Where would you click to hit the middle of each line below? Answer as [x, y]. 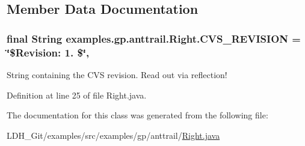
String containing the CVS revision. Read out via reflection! [117, 74]
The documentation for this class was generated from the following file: [137, 115]
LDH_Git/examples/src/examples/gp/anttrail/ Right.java [113, 135]
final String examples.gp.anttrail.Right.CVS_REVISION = [154, 38]
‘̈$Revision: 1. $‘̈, [48, 52]
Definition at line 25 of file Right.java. [77, 95]
